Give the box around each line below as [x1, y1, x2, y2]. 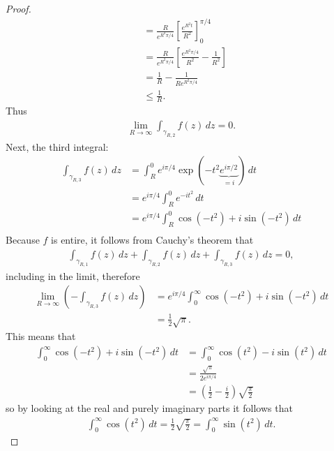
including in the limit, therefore [6, 268, 140, 283]
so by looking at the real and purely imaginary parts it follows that [6, 401, 293, 415]
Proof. [6, 1, 31, 15]
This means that [6, 329, 76, 343]
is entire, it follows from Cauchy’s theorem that [51, 232, 254, 247]
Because [6, 232, 40, 247]
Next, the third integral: [6, 139, 109, 154]
